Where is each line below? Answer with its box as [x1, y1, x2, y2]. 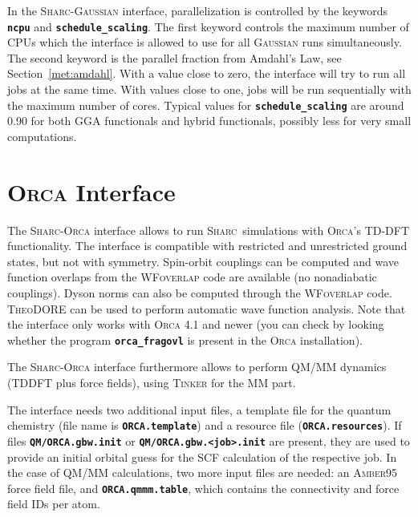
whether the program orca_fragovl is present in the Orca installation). [7, 331, 363, 348]
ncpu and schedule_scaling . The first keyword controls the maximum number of [7, 18, 409, 34]
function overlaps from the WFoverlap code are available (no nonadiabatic [7, 269, 377, 285]
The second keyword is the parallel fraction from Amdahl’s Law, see [7, 49, 342, 66]
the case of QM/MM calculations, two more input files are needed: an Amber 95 [7, 464, 398, 481]
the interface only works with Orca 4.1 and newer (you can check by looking [7, 316, 384, 333]
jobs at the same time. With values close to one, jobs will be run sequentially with [7, 81, 412, 98]
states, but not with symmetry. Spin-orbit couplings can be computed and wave [7, 252, 400, 269]
